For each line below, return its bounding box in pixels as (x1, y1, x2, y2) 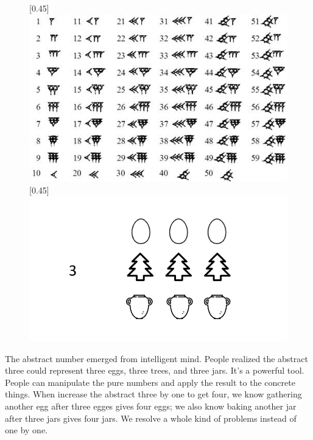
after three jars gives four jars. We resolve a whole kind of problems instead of (5, 411, 297, 424)
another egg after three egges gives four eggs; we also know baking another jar (5, 400, 297, 412)
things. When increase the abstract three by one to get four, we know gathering (5, 388, 302, 400)
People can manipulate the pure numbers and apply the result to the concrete (5, 375, 295, 388)
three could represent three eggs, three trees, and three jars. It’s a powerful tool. (5, 364, 304, 377)
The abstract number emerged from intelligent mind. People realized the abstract (5, 352, 308, 365)
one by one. (5, 424, 47, 436)
